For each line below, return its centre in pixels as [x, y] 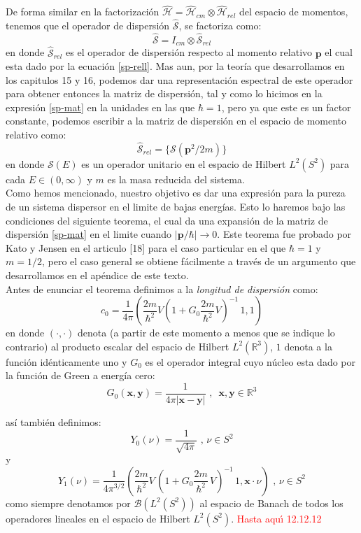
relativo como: [36, 135]
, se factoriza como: [220, 26]
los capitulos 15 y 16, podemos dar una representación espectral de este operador [179, 79]
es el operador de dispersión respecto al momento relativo [189, 52]
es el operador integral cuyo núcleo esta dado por [250, 361]
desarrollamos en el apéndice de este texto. [97, 275]
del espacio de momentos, [293, 12]
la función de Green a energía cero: [80, 375]
